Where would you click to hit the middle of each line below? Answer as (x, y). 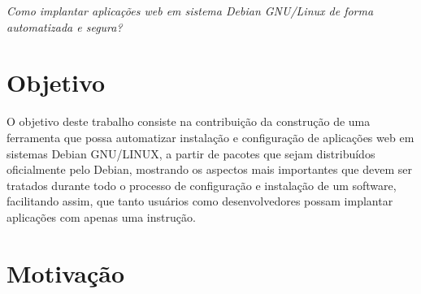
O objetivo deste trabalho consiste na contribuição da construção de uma (189, 121)
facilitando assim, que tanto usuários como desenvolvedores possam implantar (200, 201)
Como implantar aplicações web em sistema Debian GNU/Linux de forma (190, 11)
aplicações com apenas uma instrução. (101, 216)
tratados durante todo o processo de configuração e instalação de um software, (202, 185)
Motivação (66, 272)
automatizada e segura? (65, 26)
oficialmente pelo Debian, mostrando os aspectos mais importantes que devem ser (209, 169)
